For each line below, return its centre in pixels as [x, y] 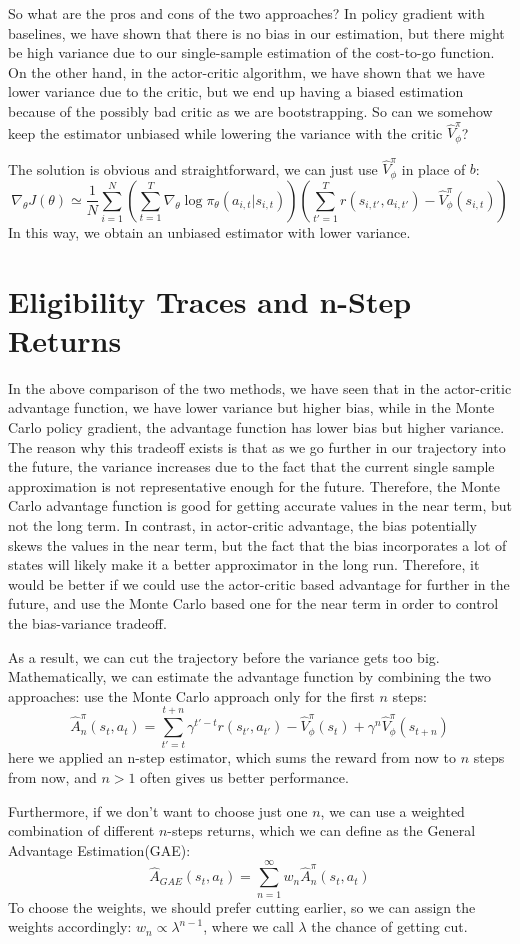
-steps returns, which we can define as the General [321, 830]
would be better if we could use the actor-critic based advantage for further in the [259, 583]
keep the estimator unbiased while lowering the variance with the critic [225, 132]
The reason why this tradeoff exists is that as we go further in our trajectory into [257, 446]
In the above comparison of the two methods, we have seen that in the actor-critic [260, 387]
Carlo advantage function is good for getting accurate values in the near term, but [260, 505]
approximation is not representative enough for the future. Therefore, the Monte [254, 485]
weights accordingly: [70, 926]
